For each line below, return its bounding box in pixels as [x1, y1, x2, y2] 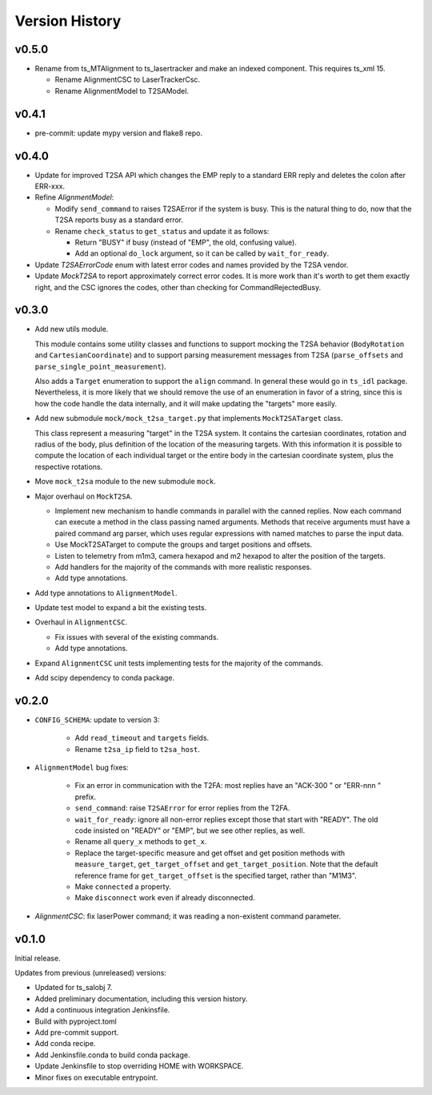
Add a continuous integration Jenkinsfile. [34, 1005, 170, 1015]
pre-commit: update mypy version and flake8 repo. [34, 128, 203, 138]
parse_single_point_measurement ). [34, 362, 167, 371]
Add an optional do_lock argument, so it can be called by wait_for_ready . [74, 248, 330, 258]
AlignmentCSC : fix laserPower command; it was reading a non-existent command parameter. [34, 911, 342, 921]
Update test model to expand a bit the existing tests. [34, 603, 207, 612]
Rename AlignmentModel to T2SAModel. [54, 86, 190, 95]
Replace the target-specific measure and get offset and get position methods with [74, 848, 346, 858]
